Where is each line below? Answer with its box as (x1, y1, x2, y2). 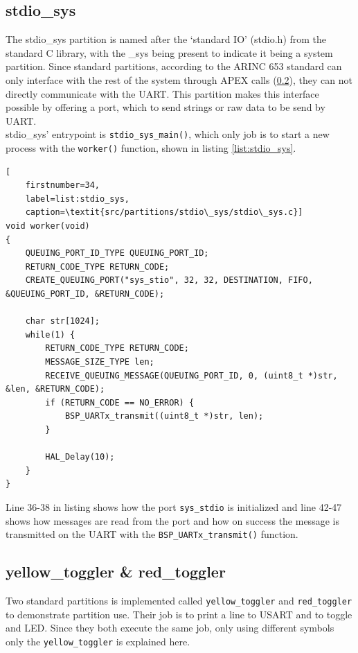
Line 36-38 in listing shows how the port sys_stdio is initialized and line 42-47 (6, 499, 342, 514)
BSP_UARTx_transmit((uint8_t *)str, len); (64, 411, 264, 421)
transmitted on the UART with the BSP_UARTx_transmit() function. (6, 527, 298, 541)
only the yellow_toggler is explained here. (6, 634, 190, 648)
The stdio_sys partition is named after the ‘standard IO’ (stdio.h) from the (6, 32, 327, 46)
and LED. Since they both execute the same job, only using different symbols (6, 620, 334, 635)
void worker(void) (6, 221, 90, 232)
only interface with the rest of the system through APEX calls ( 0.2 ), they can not (6, 72, 352, 87)
